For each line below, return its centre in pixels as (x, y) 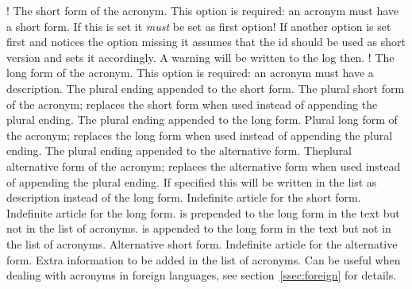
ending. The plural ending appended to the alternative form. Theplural (179, 150)
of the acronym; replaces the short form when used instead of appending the (192, 104)
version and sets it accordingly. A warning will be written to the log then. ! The (200, 57)
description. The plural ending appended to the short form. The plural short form (206, 88)
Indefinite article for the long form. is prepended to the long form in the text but (203, 212)
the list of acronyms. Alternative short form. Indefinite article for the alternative (202, 243)
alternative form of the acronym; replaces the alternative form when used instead (204, 166)
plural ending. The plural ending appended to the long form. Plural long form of (202, 119)
